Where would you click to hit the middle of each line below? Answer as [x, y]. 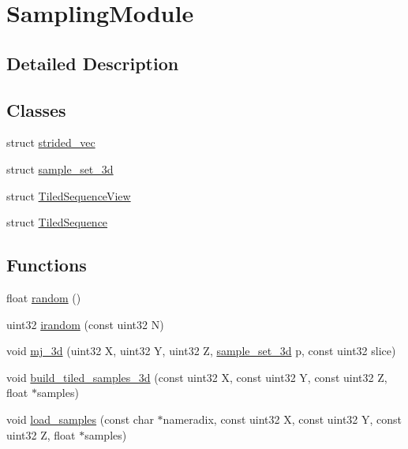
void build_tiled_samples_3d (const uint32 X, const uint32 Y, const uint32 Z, [197, 377]
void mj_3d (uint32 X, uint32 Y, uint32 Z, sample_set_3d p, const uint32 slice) [201, 351]
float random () [44, 297]
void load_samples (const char [80, 419]
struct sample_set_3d [60, 168]
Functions [47, 265]
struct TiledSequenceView [69, 195]
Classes [36, 109]
